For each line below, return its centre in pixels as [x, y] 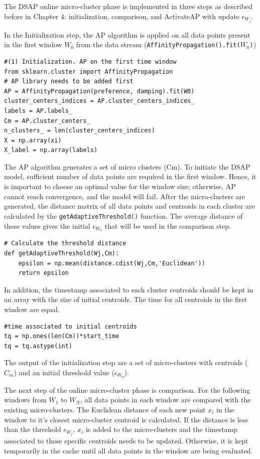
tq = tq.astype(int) [38, 346]
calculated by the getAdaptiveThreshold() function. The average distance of [123, 215]
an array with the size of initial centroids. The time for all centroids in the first [126, 299]
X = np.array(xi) [33, 140]
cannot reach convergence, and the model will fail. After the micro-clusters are [125, 196]
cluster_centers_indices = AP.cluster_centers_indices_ [99, 101]
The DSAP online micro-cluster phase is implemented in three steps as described [128, 6]
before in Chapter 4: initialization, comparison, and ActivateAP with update [122, 16]
